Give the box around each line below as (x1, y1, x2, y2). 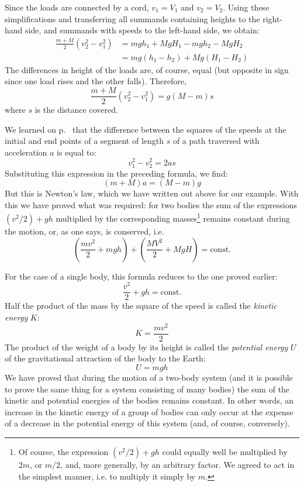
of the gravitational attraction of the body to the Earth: (5, 352, 206, 364)
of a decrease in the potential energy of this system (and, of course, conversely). (5, 417, 290, 429)
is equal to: (57, 146, 96, 158)
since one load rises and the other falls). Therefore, (5, 75, 186, 87)
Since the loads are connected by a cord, (5, 1, 149, 13)
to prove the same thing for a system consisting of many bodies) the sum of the (5, 382, 290, 395)
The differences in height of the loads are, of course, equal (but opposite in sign (5, 63, 289, 75)
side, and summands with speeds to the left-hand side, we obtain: (25, 24, 260, 36)
